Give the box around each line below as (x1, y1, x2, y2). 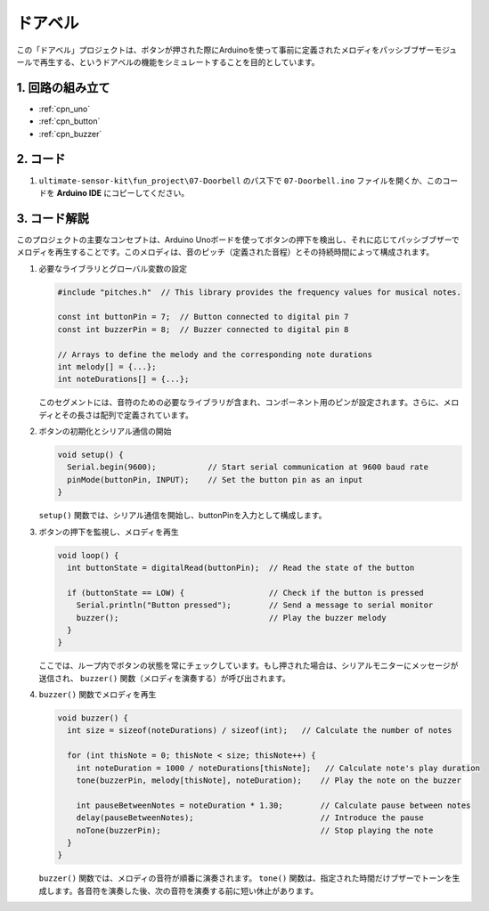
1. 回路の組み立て (16, 80, 110, 95)
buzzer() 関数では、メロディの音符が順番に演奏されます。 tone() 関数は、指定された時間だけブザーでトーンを (38, 873, 452, 883)
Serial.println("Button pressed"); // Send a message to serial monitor (76, 600, 434, 610)
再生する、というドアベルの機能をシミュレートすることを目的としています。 (39, 56, 320, 67)
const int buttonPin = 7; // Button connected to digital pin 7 (57, 312, 349, 322)
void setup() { (57, 450, 124, 460)
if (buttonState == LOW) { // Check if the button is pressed (67, 588, 425, 598)
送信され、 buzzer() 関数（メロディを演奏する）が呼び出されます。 (38, 672, 291, 683)
